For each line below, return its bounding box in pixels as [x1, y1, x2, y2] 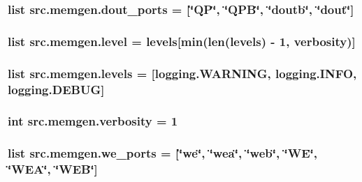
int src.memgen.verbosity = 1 [8, 112, 178, 130]
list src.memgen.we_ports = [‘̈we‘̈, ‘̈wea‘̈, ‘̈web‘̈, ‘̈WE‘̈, [8, 144, 317, 162]
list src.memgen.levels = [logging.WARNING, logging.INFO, [8, 64, 357, 82]
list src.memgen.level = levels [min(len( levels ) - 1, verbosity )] [8, 32, 356, 50]
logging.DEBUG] [8, 80, 105, 98]
